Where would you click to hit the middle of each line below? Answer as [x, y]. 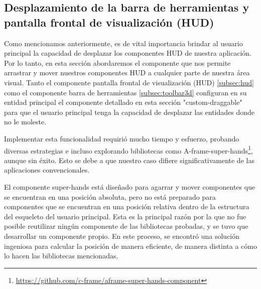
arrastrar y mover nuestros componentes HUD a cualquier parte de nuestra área [127, 73]
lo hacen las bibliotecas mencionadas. [61, 256]
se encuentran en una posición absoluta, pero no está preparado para [110, 196]
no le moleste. [25, 122]
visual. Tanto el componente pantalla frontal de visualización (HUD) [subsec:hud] [129, 82]
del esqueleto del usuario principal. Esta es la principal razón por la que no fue [125, 216]
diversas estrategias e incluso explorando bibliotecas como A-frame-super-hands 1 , [128, 150]
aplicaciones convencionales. [47, 170]
